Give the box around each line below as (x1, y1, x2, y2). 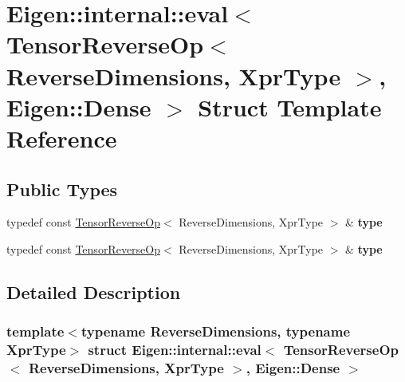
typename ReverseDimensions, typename (81, 321, 351, 341)
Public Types (6, 176, 118, 201)
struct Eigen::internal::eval (88, 340, 261, 360)
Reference (6, 121, 117, 154)
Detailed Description (6, 279, 181, 304)
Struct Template (198, 90, 382, 123)
